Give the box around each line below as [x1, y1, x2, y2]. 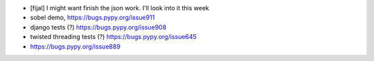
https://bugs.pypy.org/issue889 [30, 42, 121, 51]
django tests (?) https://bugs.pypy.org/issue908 [30, 23, 167, 31]
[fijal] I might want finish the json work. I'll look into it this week [30, 4, 209, 12]
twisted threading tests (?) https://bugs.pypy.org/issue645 [30, 33, 197, 41]
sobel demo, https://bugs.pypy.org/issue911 [30, 14, 155, 22]
